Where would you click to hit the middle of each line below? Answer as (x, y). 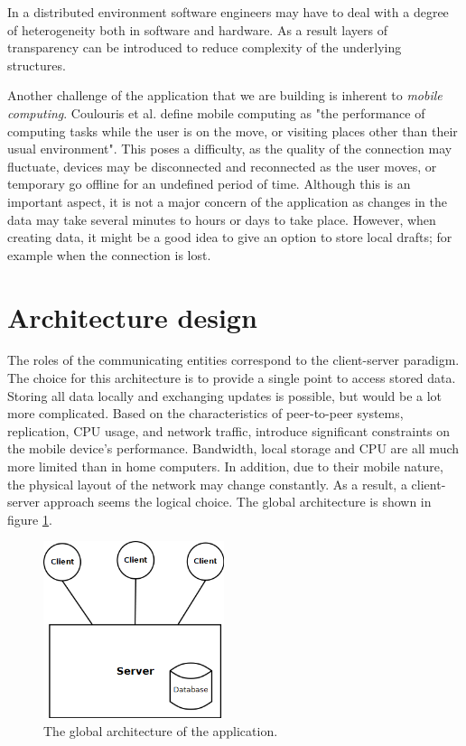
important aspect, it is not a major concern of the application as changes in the (227, 201)
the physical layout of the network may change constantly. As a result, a (207, 484)
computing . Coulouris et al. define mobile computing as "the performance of (216, 112)
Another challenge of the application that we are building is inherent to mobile (225, 95)
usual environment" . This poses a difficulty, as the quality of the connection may (230, 149)
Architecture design (132, 317)
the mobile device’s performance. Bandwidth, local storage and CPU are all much (233, 448)
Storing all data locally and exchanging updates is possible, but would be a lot (225, 395)
